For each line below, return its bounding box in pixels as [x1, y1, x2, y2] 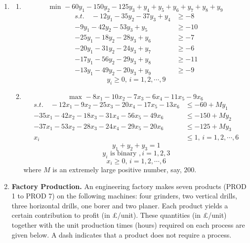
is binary [110, 149, 137, 157]
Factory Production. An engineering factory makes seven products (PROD [11, 181, 247, 191]
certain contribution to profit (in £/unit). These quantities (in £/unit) [11, 210, 227, 220]
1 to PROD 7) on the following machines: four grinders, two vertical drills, [11, 191, 237, 201]
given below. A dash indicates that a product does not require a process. [11, 229, 232, 240]
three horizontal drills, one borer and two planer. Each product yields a [11, 200, 228, 210]
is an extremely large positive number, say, [52, 164, 182, 175]
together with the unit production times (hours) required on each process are [11, 220, 245, 230]
